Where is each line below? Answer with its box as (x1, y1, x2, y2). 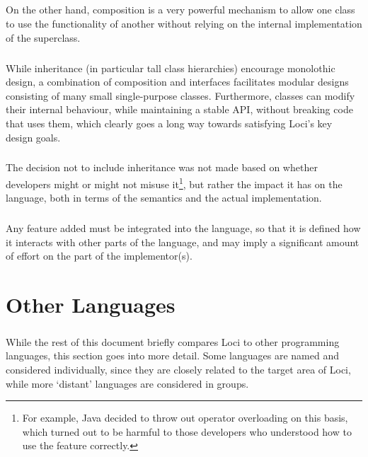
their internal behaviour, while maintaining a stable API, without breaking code (6, 102, 353, 117)
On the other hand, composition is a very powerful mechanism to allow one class (6, 2, 355, 17)
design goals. (6, 129, 61, 144)
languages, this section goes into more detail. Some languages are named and (6, 348, 339, 363)
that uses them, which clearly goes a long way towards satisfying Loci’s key (6, 115, 333, 130)
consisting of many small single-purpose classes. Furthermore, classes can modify (6, 88, 355, 103)
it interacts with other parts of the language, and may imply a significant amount (6, 234, 360, 249)
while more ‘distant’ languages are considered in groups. (6, 376, 249, 391)
